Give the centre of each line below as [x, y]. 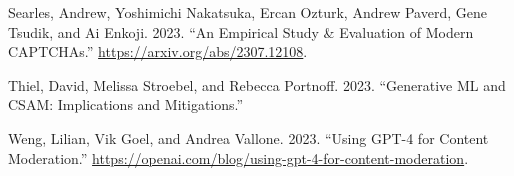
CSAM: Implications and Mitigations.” [126, 104]
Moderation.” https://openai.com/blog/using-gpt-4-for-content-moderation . [238, 157]
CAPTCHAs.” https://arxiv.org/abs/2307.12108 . [158, 51]
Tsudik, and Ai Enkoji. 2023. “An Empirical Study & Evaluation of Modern [241, 31]
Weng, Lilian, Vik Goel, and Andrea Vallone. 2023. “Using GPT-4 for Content [248, 137]
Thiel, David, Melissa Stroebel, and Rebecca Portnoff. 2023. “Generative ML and [257, 84]
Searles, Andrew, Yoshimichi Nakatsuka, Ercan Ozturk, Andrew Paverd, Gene [247, 12]
